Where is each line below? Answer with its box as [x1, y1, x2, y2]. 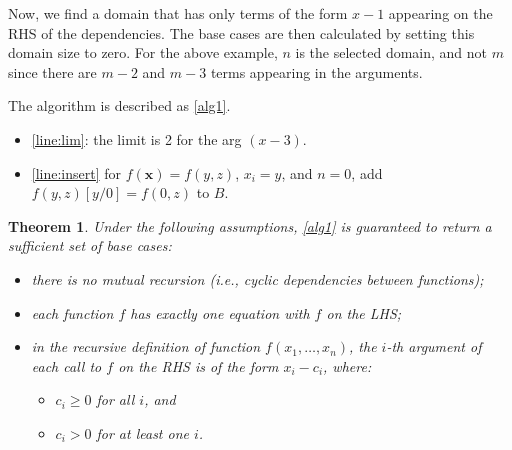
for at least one [96, 422, 189, 443]
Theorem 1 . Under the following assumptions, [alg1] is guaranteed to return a [8, 215, 492, 236]
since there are [8, 61, 97, 82]
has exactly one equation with [130, 302, 310, 323]
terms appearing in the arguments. [210, 61, 423, 82]
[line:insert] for [31, 162, 122, 183]
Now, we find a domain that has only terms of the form [8, 3, 348, 23]
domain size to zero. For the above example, [8, 42, 278, 63]
